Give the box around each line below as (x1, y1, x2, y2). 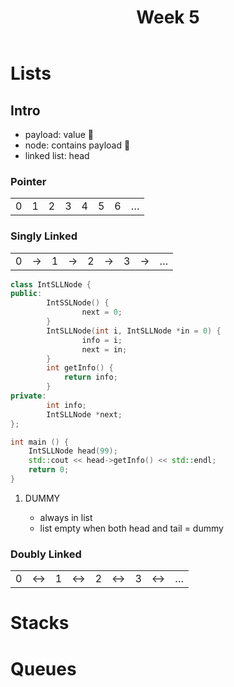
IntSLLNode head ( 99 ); (28, 446, 118, 456)
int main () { (10, 437, 70, 447)
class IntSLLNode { (10, 279, 92, 290)
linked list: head (24, 150, 90, 161)
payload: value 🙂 (24, 129, 95, 140)
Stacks (10, 612, 70, 635)
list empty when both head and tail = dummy (39, 522, 224, 534)
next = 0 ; (81, 307, 123, 318)
